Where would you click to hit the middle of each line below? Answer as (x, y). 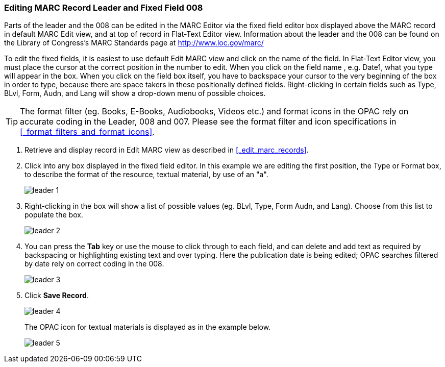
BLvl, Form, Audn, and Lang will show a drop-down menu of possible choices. (135, 93)
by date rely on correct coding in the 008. (94, 264)
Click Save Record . (57, 296)
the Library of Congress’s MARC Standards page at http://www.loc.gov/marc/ (134, 43)
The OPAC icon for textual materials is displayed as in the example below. (148, 327)
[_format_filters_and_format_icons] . (87, 132)
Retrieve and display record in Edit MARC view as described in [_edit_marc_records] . (167, 150)
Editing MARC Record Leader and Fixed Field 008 (104, 8)
